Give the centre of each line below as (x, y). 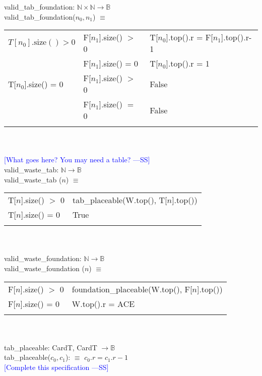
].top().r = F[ (189, 37)
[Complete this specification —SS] (56, 367)
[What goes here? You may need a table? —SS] (77, 160)
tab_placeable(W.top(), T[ (120, 200)
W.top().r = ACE (103, 303)
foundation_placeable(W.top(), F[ (132, 289)
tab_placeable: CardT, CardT (51, 347)
